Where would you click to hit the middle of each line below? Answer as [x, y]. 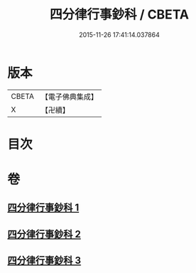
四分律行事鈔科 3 [44, 261]
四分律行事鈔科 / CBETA [119, 15]
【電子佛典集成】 [69, 97]
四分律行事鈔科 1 [43, 208]
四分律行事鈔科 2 [44, 234]
